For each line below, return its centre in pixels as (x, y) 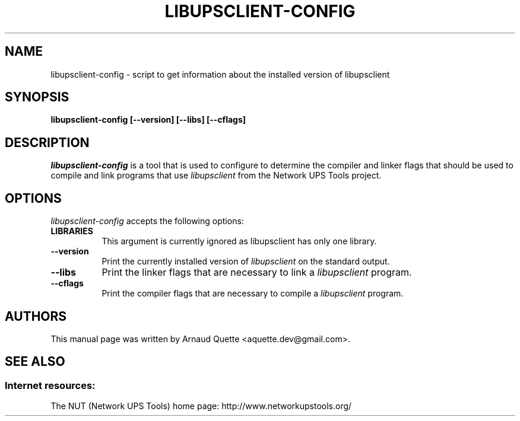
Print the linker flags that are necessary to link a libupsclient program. (257, 272)
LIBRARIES (72, 231)
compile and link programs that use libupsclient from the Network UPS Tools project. (216, 176)
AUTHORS (36, 316)
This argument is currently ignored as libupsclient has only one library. (239, 241)
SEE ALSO (35, 362)
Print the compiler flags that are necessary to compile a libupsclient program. (253, 294)
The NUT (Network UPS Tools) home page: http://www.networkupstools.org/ (201, 406)
